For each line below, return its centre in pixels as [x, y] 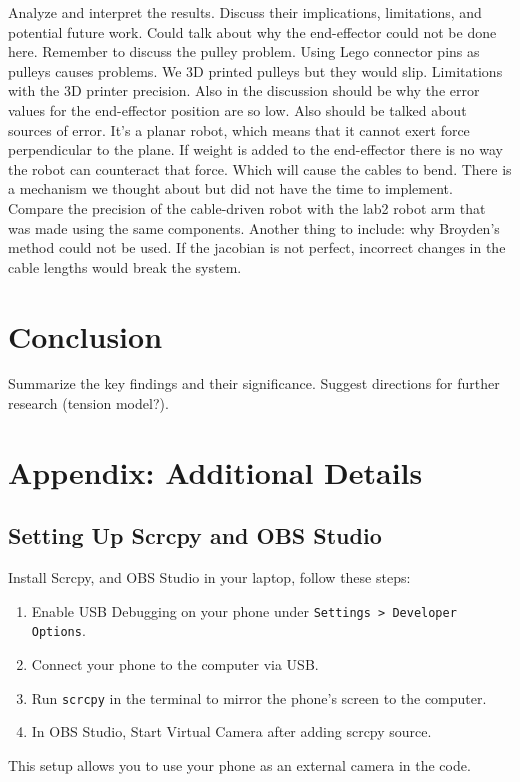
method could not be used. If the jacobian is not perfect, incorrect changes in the [257, 247]
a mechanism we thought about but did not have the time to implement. [230, 188]
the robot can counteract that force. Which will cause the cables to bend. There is [260, 168]
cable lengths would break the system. [125, 266]
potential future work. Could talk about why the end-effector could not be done [252, 31]
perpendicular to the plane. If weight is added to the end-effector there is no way [255, 149]
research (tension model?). [88, 403]
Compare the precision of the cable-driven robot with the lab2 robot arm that [247, 207]
